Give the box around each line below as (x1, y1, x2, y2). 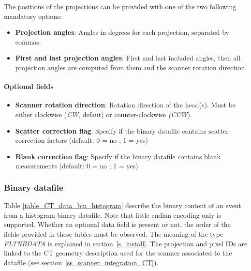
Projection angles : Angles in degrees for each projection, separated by (15, 27, 229, 37)
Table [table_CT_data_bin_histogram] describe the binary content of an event (4, 200, 241, 211)
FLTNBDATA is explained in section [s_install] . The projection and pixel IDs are (4, 238, 248, 248)
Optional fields (4, 81, 54, 91)
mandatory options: (4, 11, 62, 21)
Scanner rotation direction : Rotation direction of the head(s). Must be (15, 100, 236, 110)
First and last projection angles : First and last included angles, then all (15, 53, 241, 63)
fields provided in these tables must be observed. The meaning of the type (4, 228, 223, 239)
